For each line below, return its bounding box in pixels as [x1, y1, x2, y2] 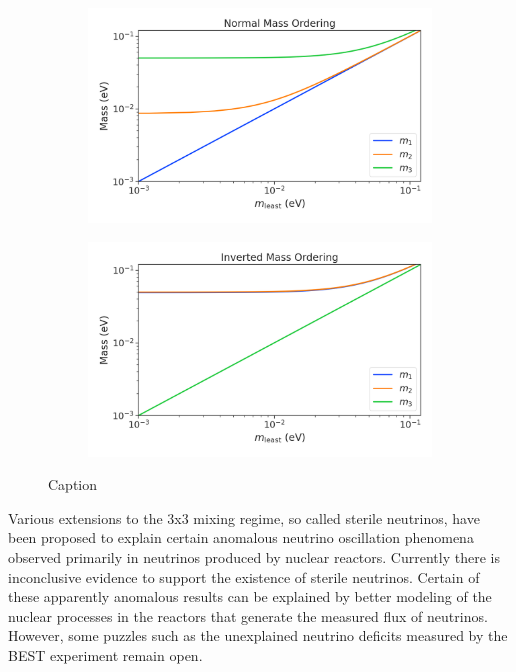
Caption [48, 474, 98, 495]
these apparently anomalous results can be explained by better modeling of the [8, 586, 492, 607]
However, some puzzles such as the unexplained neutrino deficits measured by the [8, 625, 508, 646]
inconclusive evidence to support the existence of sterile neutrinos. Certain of [8, 566, 480, 587]
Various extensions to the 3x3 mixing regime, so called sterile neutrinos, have [8, 507, 480, 528]
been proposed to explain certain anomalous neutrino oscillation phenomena [8, 527, 474, 548]
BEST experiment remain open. [8, 644, 203, 665]
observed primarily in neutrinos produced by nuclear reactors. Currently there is [8, 546, 500, 567]
